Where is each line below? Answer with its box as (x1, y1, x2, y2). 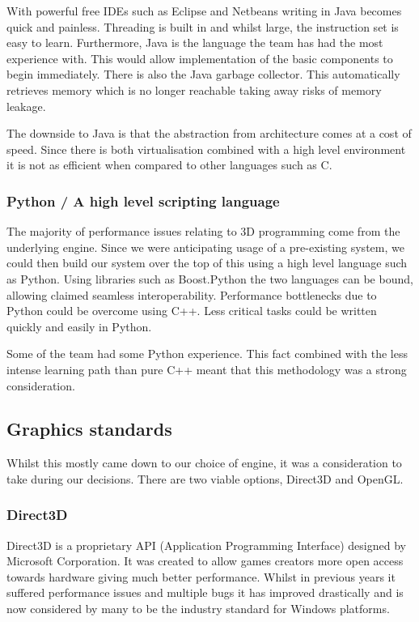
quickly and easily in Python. (6, 317, 152, 334)
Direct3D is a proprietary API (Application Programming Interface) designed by (6, 536, 406, 553)
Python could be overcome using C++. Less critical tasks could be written (6, 302, 377, 319)
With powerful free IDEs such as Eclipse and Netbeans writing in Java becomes (6, 2, 402, 19)
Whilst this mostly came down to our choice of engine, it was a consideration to (6, 454, 402, 471)
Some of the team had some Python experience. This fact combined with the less (6, 345, 408, 362)
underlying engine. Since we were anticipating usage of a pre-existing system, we (6, 238, 404, 255)
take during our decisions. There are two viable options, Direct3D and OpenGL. (6, 470, 404, 487)
